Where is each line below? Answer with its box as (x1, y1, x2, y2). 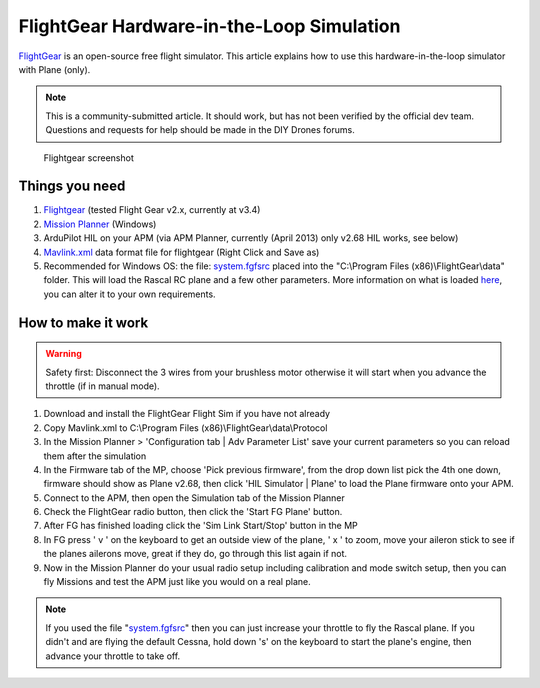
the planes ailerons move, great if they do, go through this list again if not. (43, 548, 348, 560)
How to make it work (18, 314, 149, 331)
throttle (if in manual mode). (45, 380, 160, 392)
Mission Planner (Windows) (43, 218, 157, 230)
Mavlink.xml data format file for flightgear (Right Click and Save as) (43, 246, 320, 258)
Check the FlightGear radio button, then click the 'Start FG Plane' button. (43, 506, 343, 518)
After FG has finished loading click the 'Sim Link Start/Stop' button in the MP (43, 520, 359, 532)
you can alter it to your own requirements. (43, 288, 216, 300)
